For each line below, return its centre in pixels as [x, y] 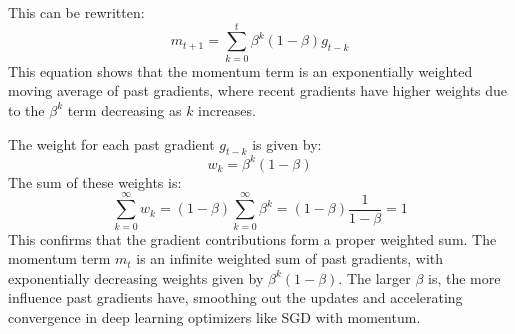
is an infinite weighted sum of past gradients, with [290, 258]
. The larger [374, 277]
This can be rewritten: [76, 12]
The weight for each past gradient [111, 143]
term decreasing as [124, 109]
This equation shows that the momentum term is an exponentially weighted [240, 70]
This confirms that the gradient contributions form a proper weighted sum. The [252, 238]
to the [26, 109]
